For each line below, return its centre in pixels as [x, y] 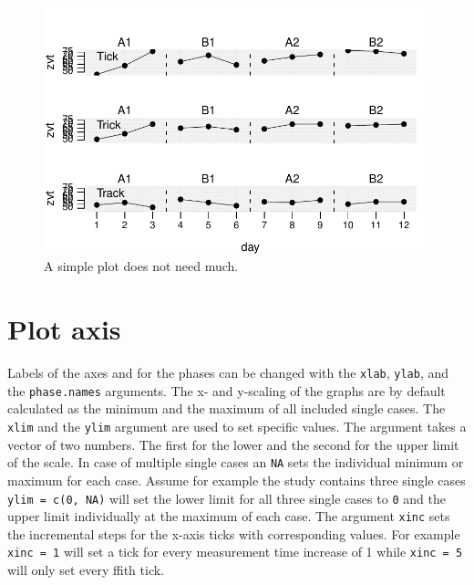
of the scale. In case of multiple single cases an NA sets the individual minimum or [236, 462]
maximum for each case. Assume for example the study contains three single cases [237, 480]
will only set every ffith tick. [86, 570]
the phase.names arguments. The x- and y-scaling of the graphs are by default [227, 390]
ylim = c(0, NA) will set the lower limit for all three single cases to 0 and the [227, 498]
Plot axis [64, 329]
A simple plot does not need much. [141, 266]
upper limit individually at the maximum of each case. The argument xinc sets [229, 516]
